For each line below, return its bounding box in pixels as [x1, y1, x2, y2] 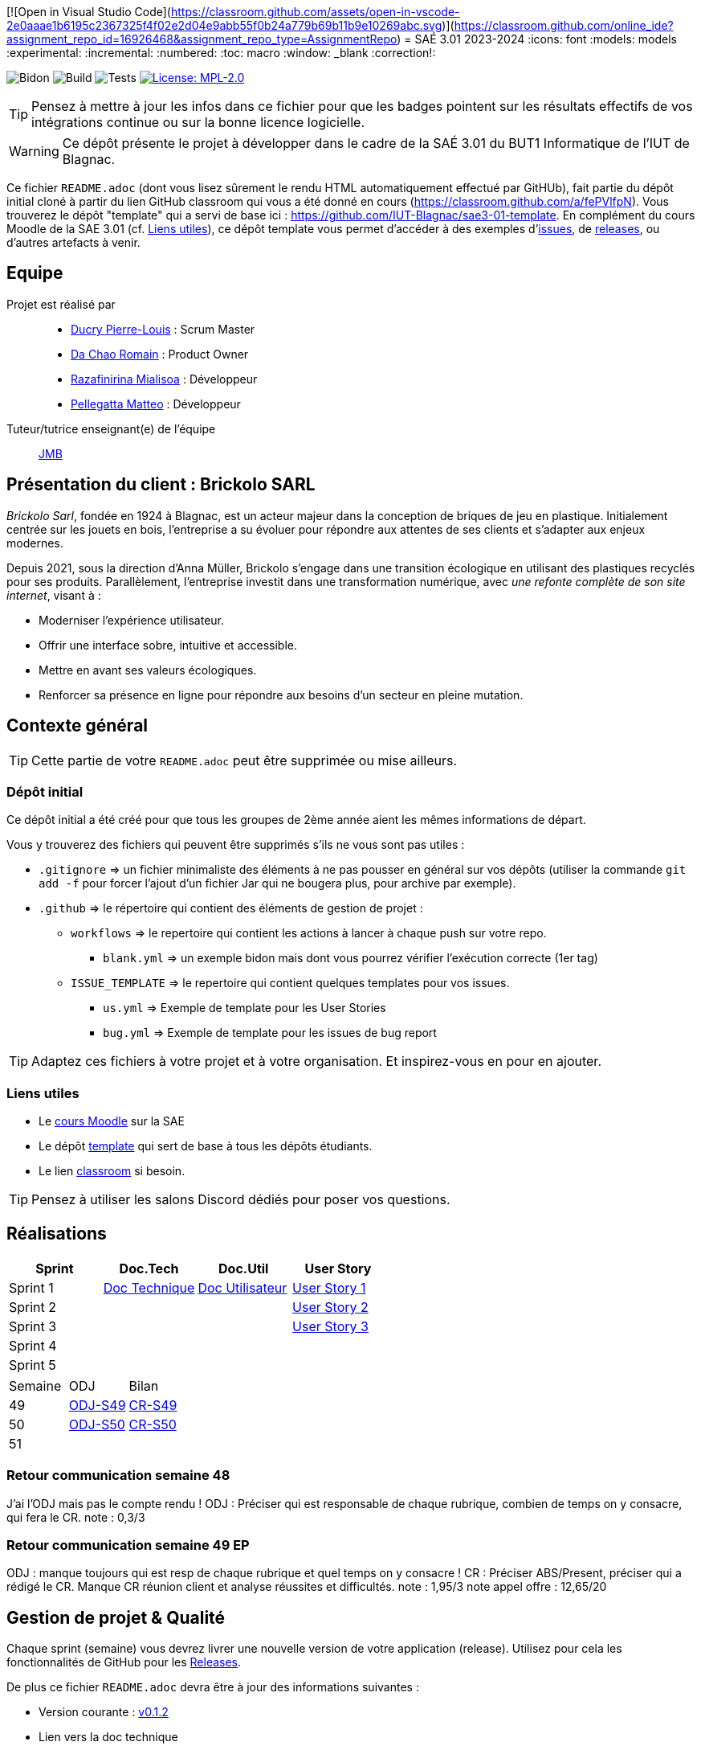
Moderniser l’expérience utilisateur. [39, 613, 224, 627]
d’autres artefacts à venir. [6, 236, 141, 249]
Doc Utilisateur [198, 1279, 287, 1296]
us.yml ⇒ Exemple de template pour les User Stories [103, 1001, 386, 1015]
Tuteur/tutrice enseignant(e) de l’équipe [6, 421, 216, 436]
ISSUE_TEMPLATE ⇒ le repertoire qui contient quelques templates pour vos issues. [71, 976, 510, 990]
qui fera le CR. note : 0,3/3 [6, 1510, 145, 1524]
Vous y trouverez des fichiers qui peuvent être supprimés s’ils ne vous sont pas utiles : [6, 838, 465, 852]
